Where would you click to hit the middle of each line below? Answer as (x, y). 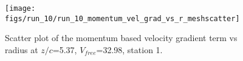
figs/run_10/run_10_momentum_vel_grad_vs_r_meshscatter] (122, 18)
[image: (20, 8)
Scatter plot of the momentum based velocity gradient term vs (121, 38)
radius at (22, 49)
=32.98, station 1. (129, 49)
